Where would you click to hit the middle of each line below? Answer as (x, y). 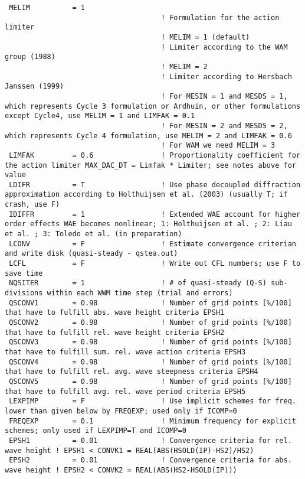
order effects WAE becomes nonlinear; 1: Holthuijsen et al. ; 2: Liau (148, 224)
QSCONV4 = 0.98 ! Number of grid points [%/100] (150, 362)
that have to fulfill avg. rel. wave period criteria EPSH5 (125, 391)
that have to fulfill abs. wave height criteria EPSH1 (115, 313)
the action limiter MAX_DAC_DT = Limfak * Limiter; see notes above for (150, 165)
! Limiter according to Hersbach (226, 76)
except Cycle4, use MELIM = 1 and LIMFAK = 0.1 (100, 116)
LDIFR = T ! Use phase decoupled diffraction (155, 185)
